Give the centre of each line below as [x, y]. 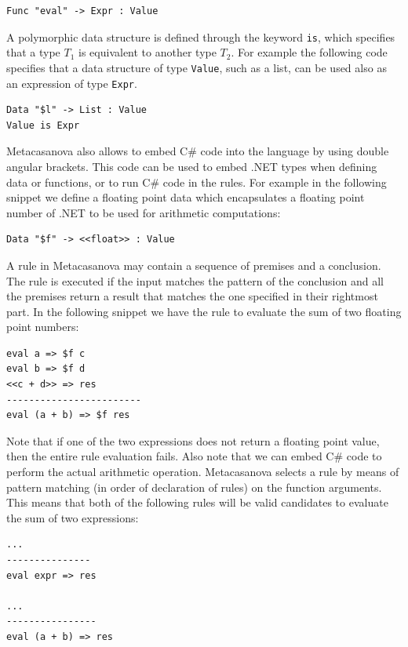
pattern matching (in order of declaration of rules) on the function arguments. [194, 487]
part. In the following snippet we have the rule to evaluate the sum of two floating [204, 311]
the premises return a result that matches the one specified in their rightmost [192, 296]
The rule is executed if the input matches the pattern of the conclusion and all [195, 280]
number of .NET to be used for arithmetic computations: [144, 212]
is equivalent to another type [148, 52]
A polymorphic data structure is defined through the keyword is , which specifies [201, 36]
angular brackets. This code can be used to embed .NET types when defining [192, 166]
